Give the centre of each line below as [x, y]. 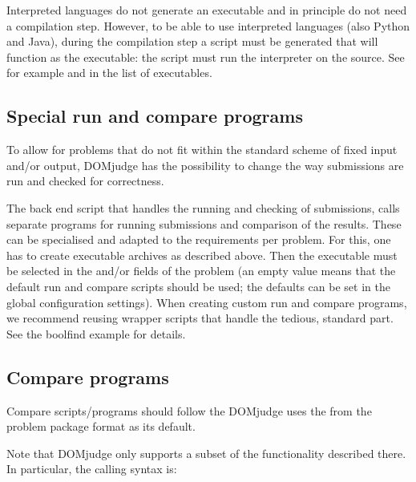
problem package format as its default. [101, 426]
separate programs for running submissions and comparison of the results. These [204, 223]
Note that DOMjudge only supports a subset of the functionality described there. [206, 453]
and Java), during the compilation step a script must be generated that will [192, 41]
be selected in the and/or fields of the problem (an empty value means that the [201, 271]
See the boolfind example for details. [96, 333]
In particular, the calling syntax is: [92, 469]
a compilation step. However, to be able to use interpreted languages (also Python [208, 25]
